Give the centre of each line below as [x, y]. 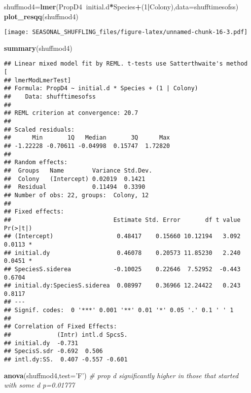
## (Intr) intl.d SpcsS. [66, 335]
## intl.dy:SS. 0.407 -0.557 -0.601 [66, 360]
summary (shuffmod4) [38, 48]
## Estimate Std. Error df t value [122, 220]
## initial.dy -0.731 [41, 343]
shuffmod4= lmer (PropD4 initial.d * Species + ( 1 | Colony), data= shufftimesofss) [121, 6]
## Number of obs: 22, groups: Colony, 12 [76, 195]
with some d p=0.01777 [39, 385]
